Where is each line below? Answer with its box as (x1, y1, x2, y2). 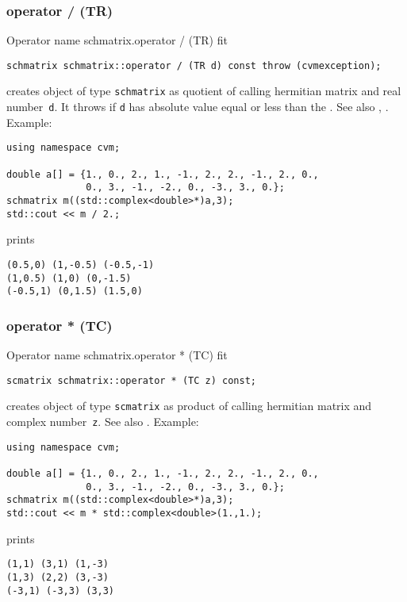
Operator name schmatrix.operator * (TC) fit (6, 347, 228, 363)
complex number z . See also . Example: (6, 413, 199, 429)
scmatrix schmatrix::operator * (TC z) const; (6, 374, 256, 386)
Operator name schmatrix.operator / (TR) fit (6, 32, 228, 48)
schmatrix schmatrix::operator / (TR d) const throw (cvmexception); (6, 59, 382, 71)
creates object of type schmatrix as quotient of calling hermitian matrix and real (6, 82, 401, 99)
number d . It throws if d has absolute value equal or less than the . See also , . (6, 98, 389, 115)
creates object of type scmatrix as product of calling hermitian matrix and (6, 397, 372, 414)
